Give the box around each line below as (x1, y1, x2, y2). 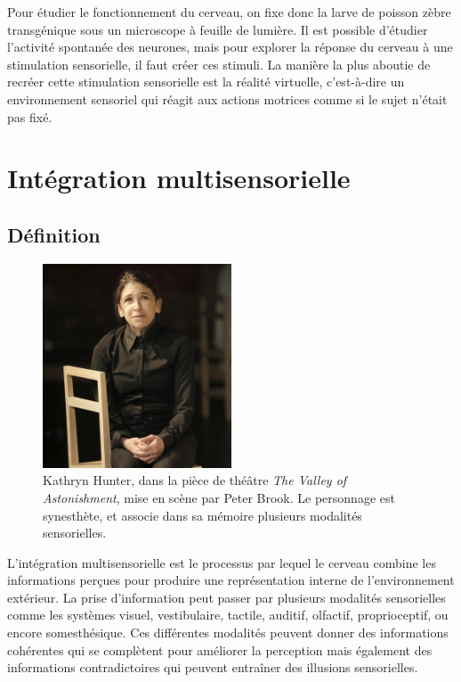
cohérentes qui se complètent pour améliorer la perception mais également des (7, 640, 433, 659)
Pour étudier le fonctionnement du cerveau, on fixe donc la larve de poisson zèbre (7, 3, 451, 21)
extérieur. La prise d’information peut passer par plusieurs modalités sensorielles (7, 588, 446, 606)
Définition (7, 220, 101, 248)
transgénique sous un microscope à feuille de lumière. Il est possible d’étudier (7, 20, 428, 38)
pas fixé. (7, 107, 53, 126)
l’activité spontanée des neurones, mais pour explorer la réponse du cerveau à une (7, 37, 453, 56)
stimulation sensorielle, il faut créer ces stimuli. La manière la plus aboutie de (7, 54, 431, 73)
